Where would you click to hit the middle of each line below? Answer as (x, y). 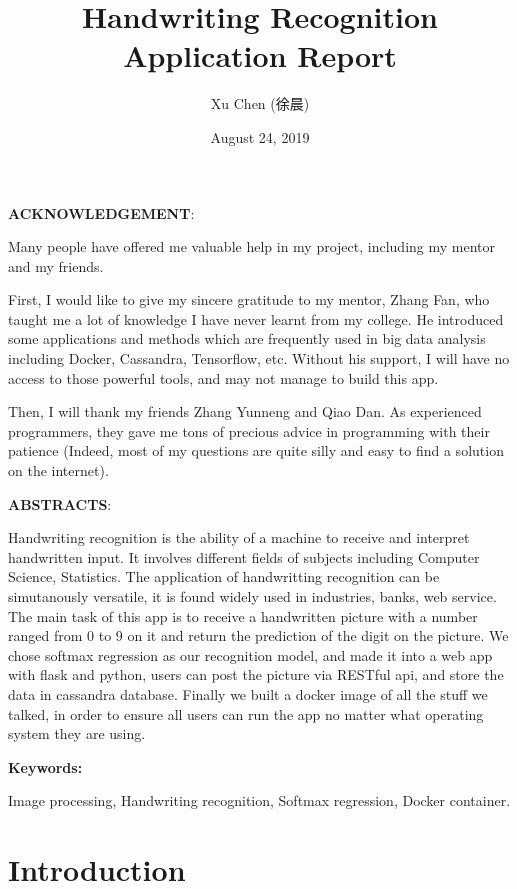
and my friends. (56, 265)
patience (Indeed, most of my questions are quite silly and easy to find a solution (256, 450)
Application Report (260, 55)
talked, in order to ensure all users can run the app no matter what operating (246, 713)
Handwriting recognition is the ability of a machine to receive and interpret (239, 537)
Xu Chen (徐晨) (260, 103)
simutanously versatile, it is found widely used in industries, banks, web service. (252, 596)
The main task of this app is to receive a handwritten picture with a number (243, 615)
